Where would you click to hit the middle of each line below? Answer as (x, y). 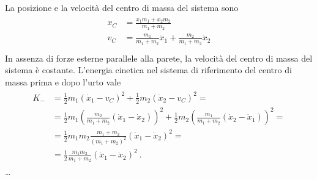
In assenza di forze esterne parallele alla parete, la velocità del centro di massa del (159, 58)
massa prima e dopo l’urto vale (63, 81)
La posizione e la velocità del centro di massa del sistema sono (122, 7)
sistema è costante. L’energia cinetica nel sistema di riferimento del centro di (148, 70)
